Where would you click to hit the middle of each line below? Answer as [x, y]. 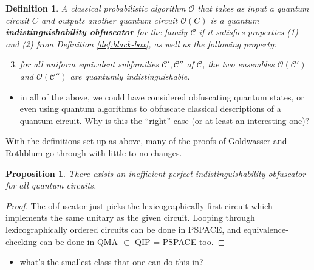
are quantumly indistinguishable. [130, 76]
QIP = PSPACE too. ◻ [180, 241]
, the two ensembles [238, 64]
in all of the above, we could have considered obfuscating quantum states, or [162, 96]
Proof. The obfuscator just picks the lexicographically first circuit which [139, 205]
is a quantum [235, 20]
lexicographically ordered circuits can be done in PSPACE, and [123, 229]
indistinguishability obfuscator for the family [97, 32]
